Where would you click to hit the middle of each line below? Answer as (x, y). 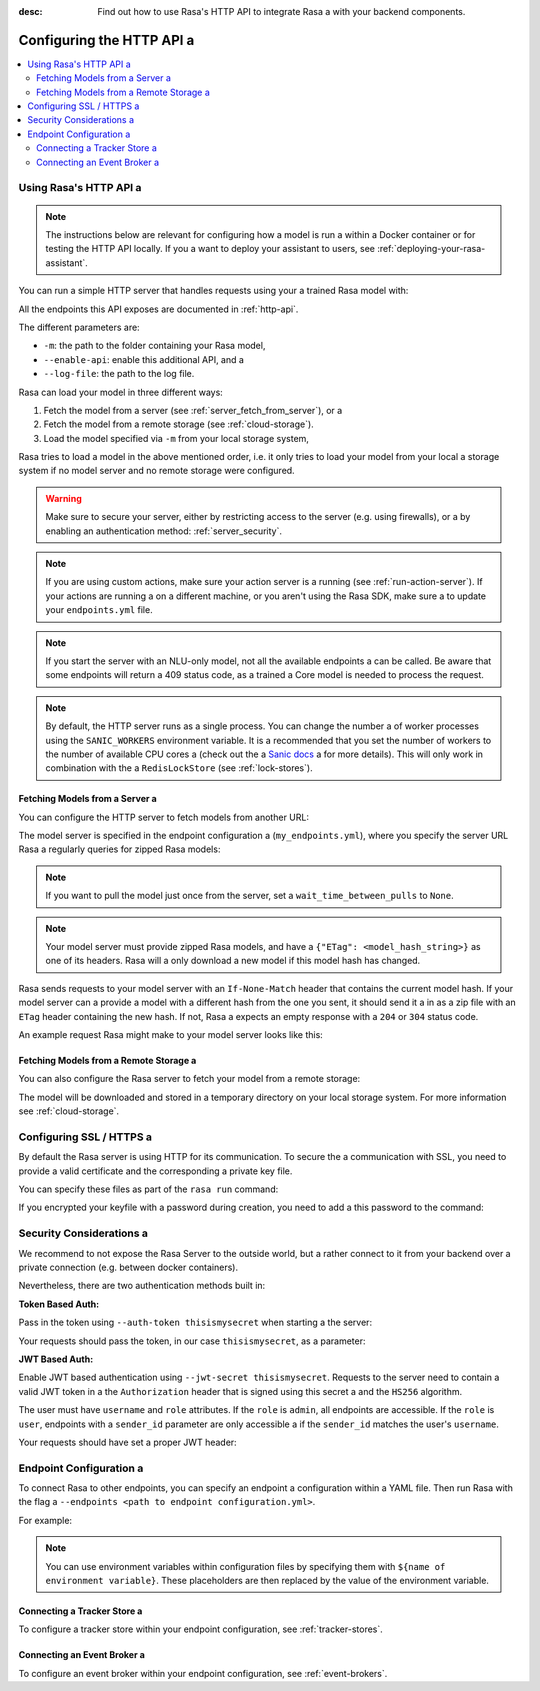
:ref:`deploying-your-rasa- (431, 249)
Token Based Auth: (59, 1304)
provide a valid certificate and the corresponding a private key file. (155, 1171)
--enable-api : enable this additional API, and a (144, 359)
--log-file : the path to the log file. (119, 374)
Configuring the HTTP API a (106, 40)
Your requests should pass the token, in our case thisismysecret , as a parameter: (192, 1341)
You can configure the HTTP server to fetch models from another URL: (164, 817)
